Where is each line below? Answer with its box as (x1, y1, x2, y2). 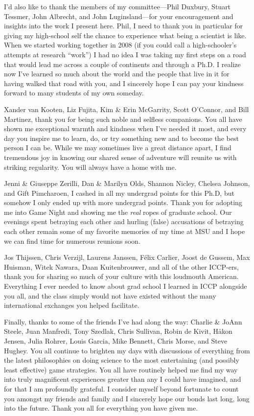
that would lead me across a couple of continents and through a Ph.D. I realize (4, 59, 241, 69)
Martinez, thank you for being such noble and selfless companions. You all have (4, 114, 242, 124)
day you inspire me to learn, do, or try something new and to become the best (4, 133, 239, 143)
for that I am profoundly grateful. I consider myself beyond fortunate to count (4, 383, 239, 393)
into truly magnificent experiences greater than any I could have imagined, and (4, 374, 241, 384)
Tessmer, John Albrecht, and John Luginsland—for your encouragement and (4, 11, 233, 21)
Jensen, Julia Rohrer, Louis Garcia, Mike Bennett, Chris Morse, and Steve (4, 336, 228, 346)
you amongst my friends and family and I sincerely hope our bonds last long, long (4, 393, 250, 403)
